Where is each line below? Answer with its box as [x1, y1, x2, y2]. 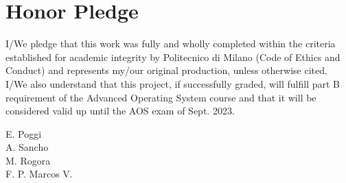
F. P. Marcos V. [5, 167, 73, 181]
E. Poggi [5, 126, 42, 141]
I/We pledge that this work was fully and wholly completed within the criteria [5, 36, 336, 51]
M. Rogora [5, 153, 51, 167]
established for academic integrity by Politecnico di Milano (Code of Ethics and [5, 49, 341, 64]
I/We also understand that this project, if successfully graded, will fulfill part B [5, 76, 340, 90]
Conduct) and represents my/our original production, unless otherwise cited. [5, 63, 327, 77]
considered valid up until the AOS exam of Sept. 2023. [5, 103, 235, 118]
